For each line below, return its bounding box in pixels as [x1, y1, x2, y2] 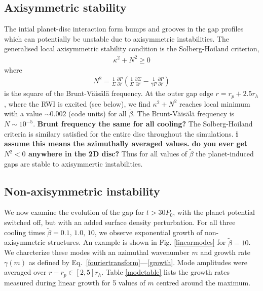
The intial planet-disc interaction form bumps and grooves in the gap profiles [4, 23, 244, 34]
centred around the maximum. [156, 277, 251, 287]
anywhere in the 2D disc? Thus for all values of [28, 148, 187, 158]
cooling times [4, 227, 45, 237]
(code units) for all [68, 108, 127, 119]
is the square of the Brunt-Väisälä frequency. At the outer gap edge [4, 88, 213, 99]
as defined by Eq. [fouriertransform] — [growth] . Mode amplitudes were [28, 256, 247, 267]
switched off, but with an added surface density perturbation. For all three [4, 216, 236, 227]
